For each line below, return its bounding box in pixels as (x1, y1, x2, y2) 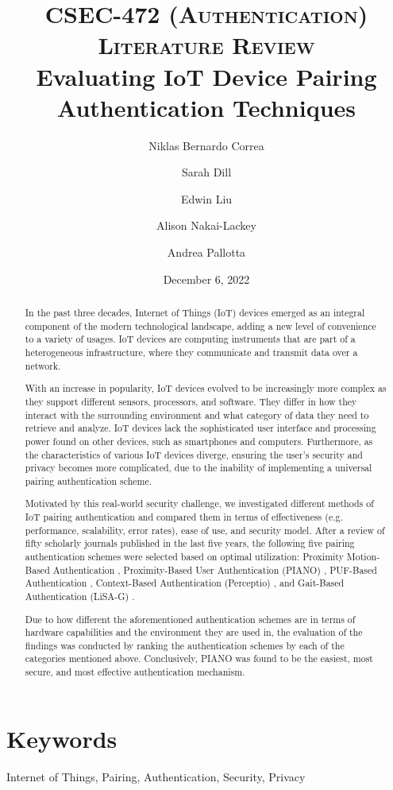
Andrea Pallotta (167, 244, 246, 261)
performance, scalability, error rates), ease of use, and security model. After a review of (25, 523, 385, 536)
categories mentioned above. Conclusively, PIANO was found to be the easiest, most (25, 652, 373, 665)
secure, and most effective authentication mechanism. (25, 665, 245, 679)
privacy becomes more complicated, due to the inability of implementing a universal (25, 461, 372, 474)
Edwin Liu (180, 190, 233, 207)
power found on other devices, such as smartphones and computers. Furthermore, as (25, 434, 373, 447)
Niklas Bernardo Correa (148, 137, 264, 153)
